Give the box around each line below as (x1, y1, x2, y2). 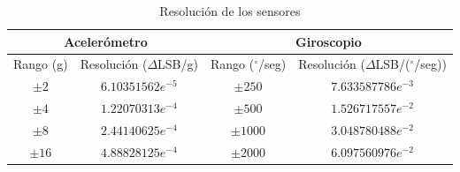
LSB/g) (157, 55, 198, 73)
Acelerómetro (64, 32, 148, 50)
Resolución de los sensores (159, 2, 301, 19)
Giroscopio (295, 32, 362, 50)
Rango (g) (13, 55, 68, 73)
